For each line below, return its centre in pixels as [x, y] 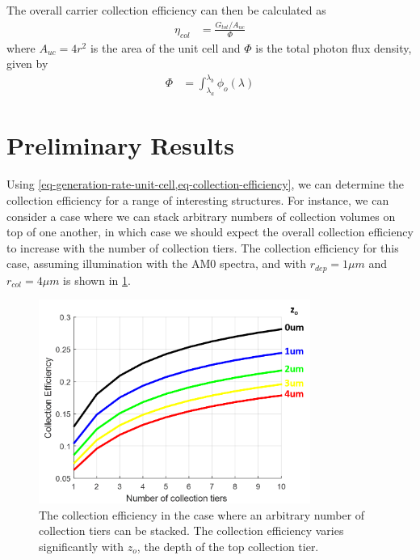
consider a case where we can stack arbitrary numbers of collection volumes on [201, 216]
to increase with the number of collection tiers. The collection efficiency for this [203, 247]
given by [27, 64]
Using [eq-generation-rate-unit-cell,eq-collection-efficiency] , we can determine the [206, 184]
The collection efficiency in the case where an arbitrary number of [202, 514]
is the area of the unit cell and [165, 47]
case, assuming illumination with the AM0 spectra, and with [156, 263]
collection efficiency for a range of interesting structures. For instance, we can [198, 199]
